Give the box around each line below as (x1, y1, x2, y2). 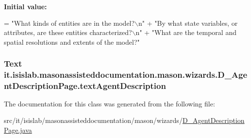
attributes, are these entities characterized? (4, 27, 132, 37)
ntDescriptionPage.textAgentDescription (4, 80, 166, 92)
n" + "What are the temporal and (135, 27, 236, 37)
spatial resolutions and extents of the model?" (4, 36, 140, 47)
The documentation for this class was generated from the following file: (4, 99, 215, 109)
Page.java (4, 124, 32, 135)
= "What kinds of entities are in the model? (4, 17, 135, 28)
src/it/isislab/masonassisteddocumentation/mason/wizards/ (4, 115, 183, 125)
